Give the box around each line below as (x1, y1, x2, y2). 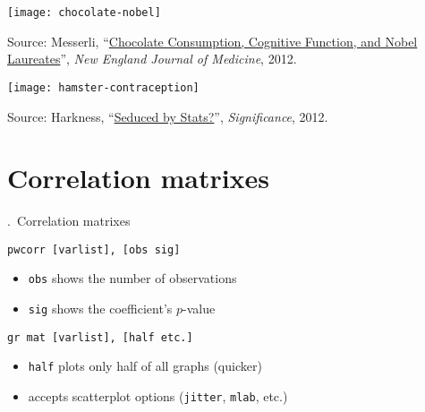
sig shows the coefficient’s (28, 299, 173, 318)
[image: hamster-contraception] (7, 81, 200, 94)
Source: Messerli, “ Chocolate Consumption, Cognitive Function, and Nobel (7, 31, 418, 50)
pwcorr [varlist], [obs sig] (7, 243, 181, 256)
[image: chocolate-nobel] (7, 6, 161, 19)
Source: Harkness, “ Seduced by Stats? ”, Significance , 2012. (7, 107, 328, 125)
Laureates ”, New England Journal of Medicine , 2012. (7, 49, 297, 68)
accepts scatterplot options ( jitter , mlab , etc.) (28, 387, 288, 406)
